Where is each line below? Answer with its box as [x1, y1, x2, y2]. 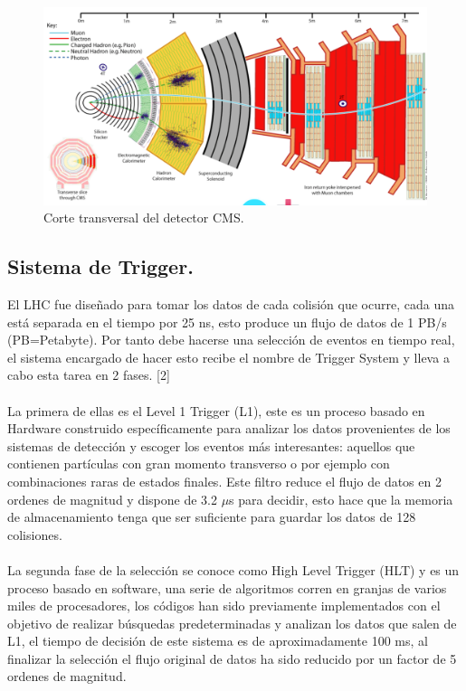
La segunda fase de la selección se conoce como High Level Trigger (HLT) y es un [7, 560, 460, 579]
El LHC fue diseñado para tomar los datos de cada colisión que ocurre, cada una [7, 295, 454, 314]
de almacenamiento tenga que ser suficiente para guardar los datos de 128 [7, 507, 416, 526]
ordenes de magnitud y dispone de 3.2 [7, 489, 217, 508]
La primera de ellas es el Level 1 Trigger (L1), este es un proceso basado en [7, 401, 425, 420]
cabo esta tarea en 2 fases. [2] [7, 365, 170, 384]
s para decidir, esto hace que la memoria [229, 489, 453, 508]
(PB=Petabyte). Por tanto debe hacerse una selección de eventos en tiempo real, [7, 330, 455, 349]
